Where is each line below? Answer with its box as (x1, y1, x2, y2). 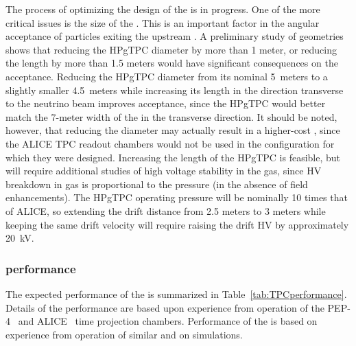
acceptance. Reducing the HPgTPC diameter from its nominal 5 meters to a (5, 69, 328, 83)
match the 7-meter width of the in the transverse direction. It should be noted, (5, 109, 337, 124)
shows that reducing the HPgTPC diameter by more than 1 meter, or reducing (5, 42, 337, 56)
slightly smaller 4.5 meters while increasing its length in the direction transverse (5, 82, 344, 97)
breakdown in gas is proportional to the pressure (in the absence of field (5, 176, 308, 191)
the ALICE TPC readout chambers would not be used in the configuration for (5, 136, 335, 150)
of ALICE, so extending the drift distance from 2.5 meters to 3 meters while (5, 203, 326, 218)
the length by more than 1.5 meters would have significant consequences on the (5, 56, 338, 70)
